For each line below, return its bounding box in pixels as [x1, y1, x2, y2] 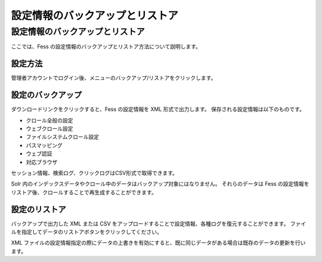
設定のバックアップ [11, 90, 82, 100]
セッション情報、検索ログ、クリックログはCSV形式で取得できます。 [11, 169, 178, 176]
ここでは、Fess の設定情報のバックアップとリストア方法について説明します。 [11, 43, 201, 50]
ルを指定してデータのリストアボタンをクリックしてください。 [11, 229, 162, 236]
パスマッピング [26, 141, 63, 149]
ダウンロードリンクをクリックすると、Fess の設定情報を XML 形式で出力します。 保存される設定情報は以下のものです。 [11, 106, 305, 113]
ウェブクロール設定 [26, 125, 73, 132]
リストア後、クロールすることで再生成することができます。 [11, 189, 157, 196]
